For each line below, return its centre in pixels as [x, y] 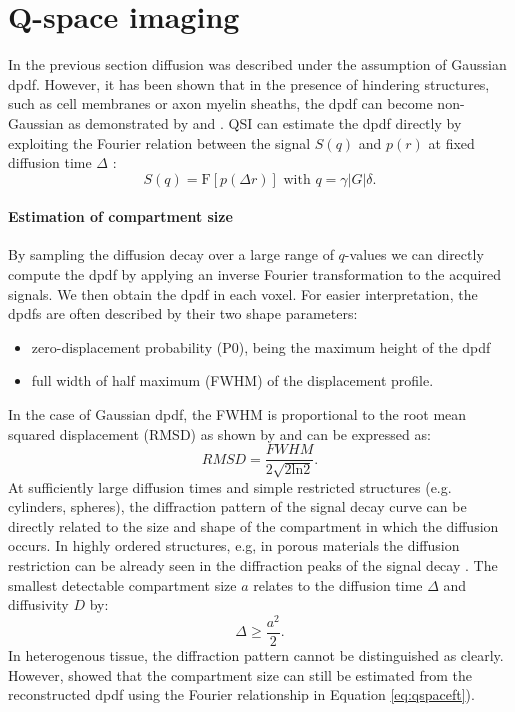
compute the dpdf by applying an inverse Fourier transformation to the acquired [254, 274]
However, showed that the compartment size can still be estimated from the [240, 674]
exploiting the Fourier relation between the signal [159, 142]
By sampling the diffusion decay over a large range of [171, 254]
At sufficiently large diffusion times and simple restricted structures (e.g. [230, 486]
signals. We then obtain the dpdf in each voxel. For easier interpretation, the [243, 293]
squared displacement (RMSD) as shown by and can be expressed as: [219, 433]
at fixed [451, 142]
